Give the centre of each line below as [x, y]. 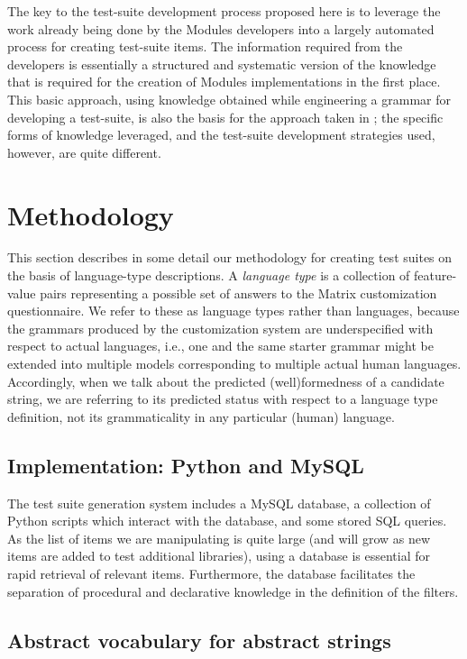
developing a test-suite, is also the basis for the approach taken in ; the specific [225, 117]
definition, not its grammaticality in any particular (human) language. [201, 416]
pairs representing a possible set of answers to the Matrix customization [238, 293]
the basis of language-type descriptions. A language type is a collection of [209, 275]
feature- [435, 275]
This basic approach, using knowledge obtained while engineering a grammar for [229, 99]
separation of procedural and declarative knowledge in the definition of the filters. [233, 591]
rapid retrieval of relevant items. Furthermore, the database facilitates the [211, 573]
